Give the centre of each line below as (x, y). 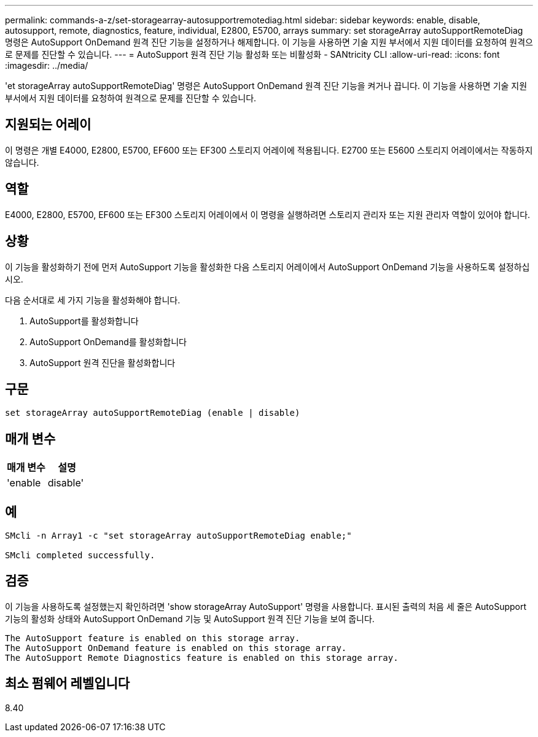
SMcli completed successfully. (80, 556)
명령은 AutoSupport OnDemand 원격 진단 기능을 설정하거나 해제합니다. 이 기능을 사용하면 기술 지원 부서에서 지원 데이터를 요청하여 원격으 (269, 42)
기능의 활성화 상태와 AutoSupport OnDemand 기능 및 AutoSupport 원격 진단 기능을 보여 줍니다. (190, 618)
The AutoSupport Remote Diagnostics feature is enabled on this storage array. (202, 657)
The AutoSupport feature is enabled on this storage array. (153, 638)
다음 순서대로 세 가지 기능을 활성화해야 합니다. (93, 300)
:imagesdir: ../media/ (47, 65)
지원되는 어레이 (48, 125)
